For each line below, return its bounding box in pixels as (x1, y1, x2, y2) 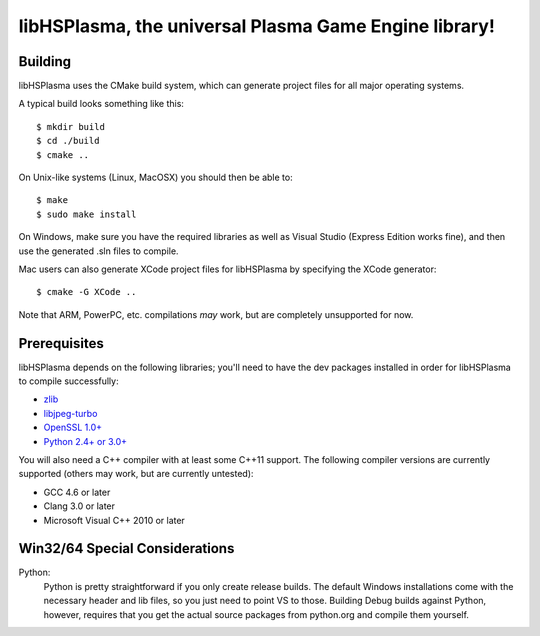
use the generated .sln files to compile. (18, 245, 179, 257)
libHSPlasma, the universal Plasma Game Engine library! (18, 15, 495, 37)
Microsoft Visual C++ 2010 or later (43, 514, 185, 526)
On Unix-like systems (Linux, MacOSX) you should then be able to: (18, 171, 294, 184)
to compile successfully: (18, 375, 119, 387)
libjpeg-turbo (43, 407, 98, 419)
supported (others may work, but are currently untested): (18, 468, 254, 480)
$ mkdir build (36, 121, 105, 132)
